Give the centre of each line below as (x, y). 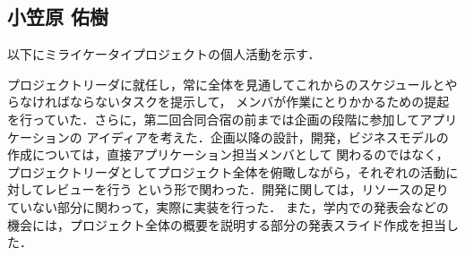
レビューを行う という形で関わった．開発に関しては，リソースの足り (246, 189)
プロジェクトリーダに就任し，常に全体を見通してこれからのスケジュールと (226, 84)
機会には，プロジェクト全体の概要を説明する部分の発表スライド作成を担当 (227, 224)
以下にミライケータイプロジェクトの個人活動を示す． (164, 54)
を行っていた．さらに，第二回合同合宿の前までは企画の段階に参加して (214, 119)
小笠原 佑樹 (58, 17)
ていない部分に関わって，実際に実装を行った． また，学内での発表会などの (228, 206)
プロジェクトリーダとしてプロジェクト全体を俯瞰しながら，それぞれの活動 (227, 171)
